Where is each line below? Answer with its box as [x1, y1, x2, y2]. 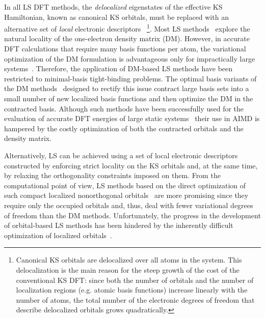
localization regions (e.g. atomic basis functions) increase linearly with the [16, 284, 248, 295]
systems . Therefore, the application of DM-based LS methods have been [4, 63, 233, 74]
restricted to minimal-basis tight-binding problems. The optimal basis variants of [4, 73, 257, 83]
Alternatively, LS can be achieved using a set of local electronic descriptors [4, 150, 238, 160]
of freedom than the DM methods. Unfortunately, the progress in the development [4, 210, 261, 220]
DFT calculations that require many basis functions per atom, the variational [4, 43, 246, 54]
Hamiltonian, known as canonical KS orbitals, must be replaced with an [4, 11, 229, 22]
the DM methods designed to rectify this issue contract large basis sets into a [4, 83, 249, 94]
